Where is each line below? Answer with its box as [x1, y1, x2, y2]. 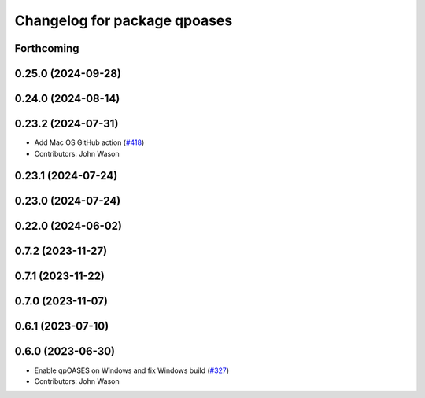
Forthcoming [14, 42, 79, 55]
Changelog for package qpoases [14, 12, 233, 29]
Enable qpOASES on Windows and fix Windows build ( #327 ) [34, 366, 230, 375]
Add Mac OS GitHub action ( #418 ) [34, 138, 145, 147]
